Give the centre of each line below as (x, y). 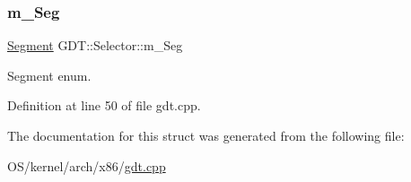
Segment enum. (49, 75)
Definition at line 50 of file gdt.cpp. (104, 105)
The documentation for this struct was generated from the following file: (206, 135)
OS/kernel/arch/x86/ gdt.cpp (87, 165)
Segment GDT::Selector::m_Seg (95, 45)
